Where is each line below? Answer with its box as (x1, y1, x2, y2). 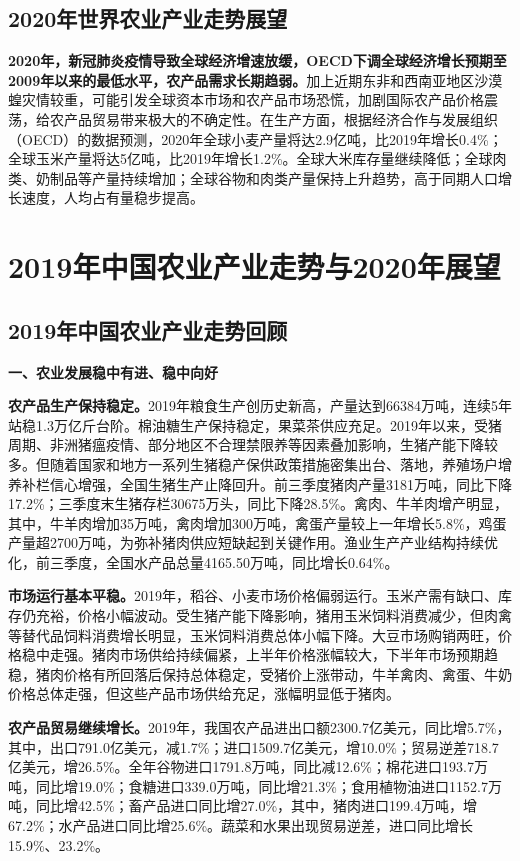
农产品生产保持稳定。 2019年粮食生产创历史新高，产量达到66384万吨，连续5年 (8, 395, 512, 416)
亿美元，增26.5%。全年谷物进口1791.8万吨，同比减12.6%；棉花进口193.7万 (8, 756, 488, 777)
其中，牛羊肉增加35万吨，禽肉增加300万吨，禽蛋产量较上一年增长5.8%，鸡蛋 (8, 512, 507, 533)
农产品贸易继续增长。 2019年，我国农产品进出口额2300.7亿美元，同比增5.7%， (8, 717, 511, 738)
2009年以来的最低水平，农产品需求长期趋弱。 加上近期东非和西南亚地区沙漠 (8, 69, 503, 90)
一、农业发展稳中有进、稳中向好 (8, 361, 218, 382)
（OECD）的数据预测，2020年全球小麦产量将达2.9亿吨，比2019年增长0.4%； (8, 128, 503, 149)
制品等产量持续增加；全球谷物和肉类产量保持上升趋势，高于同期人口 (49, 167, 498, 188)
